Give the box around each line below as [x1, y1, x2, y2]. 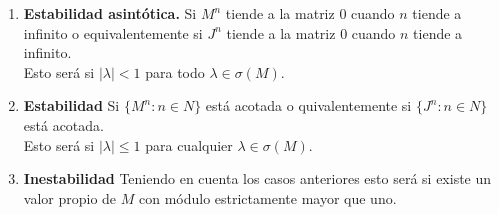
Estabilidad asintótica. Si [23, 3, 197, 23]
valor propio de [23, 187, 117, 208]
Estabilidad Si [23, 95, 120, 116]
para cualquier [145, 134, 233, 155]
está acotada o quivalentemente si [205, 95, 412, 116]
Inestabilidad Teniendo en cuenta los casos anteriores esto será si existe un [23, 168, 492, 189]
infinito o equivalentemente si [23, 22, 203, 43]
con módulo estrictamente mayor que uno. [138, 187, 397, 208]
